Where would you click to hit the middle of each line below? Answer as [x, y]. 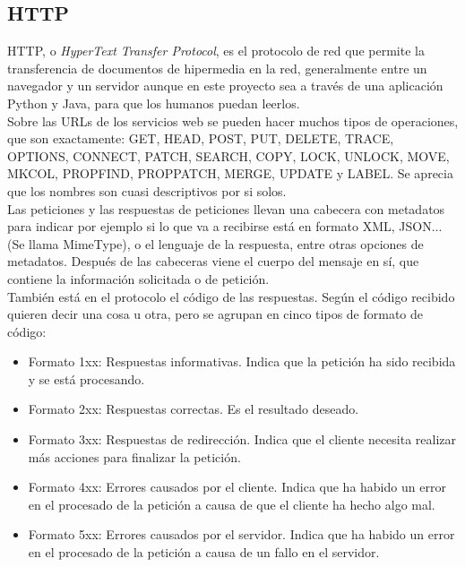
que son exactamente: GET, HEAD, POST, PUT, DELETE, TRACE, [201, 138]
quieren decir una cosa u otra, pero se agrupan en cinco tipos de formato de [215, 314]
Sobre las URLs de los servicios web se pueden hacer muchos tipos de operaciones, [233, 120]
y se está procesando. [86, 378]
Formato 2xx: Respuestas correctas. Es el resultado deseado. [194, 409]
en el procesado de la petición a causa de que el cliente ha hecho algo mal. [232, 504]
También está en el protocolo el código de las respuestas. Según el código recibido [231, 296]
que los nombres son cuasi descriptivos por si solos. [147, 190]
